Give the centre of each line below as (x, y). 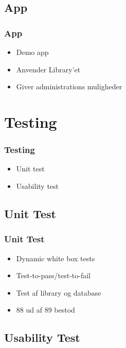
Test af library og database (59, 292)
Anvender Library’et (48, 69)
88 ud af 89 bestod (46, 310)
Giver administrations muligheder (69, 86)
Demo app (32, 52)
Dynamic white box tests (56, 258)
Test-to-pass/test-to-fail (53, 275)
